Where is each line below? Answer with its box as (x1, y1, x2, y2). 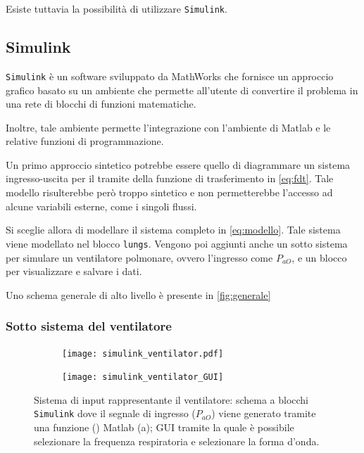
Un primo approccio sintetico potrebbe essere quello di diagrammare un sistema (6, 157, 351, 172)
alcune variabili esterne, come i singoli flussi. (6, 198, 197, 213)
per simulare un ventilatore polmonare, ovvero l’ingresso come (6, 250, 273, 264)
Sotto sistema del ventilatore (6, 317, 172, 335)
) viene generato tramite (211, 406, 316, 421)
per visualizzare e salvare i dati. (6, 264, 142, 279)
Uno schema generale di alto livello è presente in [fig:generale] (6, 287, 271, 302)
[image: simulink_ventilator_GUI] (62, 372, 224, 383)
